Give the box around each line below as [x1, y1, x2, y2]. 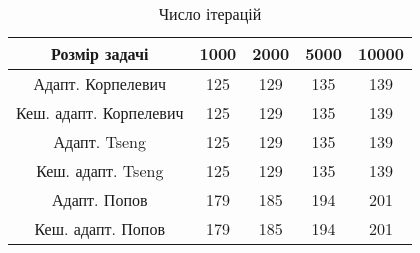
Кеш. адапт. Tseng [36, 159, 164, 182]
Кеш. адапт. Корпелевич [16, 101, 184, 124]
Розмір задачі [51, 42, 149, 65]
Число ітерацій [158, 2, 262, 25]
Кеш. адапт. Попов [34, 217, 165, 240]
